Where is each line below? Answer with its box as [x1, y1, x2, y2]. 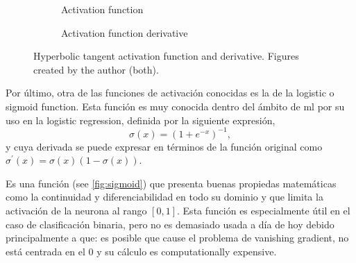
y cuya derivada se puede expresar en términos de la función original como [6, 139, 323, 153]
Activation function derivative [61, 25, 188, 40]
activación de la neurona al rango [6, 203, 147, 218]
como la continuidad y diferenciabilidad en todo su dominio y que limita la [6, 189, 323, 204]
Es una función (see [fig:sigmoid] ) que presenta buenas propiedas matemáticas [6, 176, 337, 190]
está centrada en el [6, 244, 85, 258]
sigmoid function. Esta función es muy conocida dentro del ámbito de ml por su [6, 99, 345, 113]
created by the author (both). [33, 62, 159, 76]
